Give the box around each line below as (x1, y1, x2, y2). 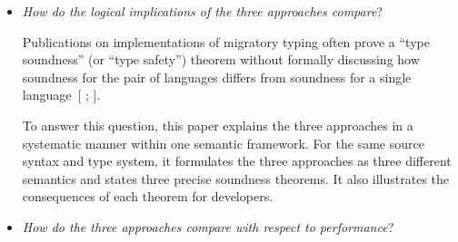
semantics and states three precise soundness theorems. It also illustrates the (22, 169, 450, 188)
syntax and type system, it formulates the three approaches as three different (22, 151, 452, 170)
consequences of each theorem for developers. (22, 187, 274, 206)
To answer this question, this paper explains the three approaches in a (22, 115, 413, 134)
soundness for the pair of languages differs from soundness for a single (22, 67, 412, 86)
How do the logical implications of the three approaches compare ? (22, 2, 383, 20)
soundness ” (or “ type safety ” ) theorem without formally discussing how (22, 50, 420, 69)
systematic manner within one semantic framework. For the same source (22, 133, 424, 152)
